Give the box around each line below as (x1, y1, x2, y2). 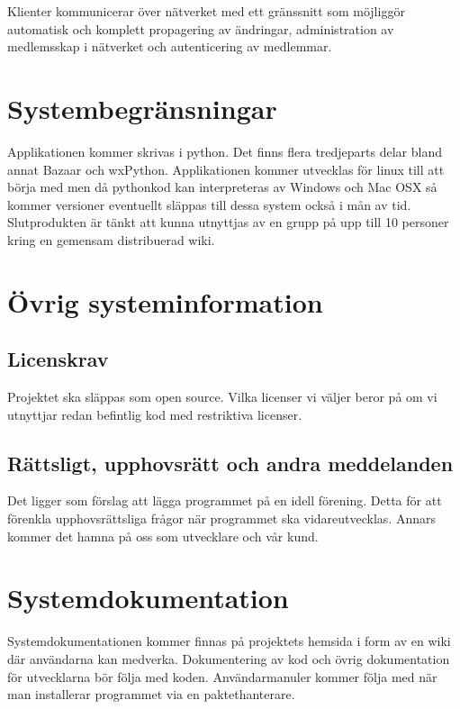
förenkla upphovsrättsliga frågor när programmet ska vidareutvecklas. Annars (7, 509, 437, 528)
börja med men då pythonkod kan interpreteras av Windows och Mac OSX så (7, 177, 437, 196)
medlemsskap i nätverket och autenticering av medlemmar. (7, 37, 332, 56)
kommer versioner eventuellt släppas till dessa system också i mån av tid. (7, 195, 411, 214)
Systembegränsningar (7, 89, 277, 126)
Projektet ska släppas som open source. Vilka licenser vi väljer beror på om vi (7, 387, 437, 406)
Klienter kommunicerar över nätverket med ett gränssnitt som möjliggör (7, 2, 405, 20)
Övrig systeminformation (7, 283, 323, 320)
